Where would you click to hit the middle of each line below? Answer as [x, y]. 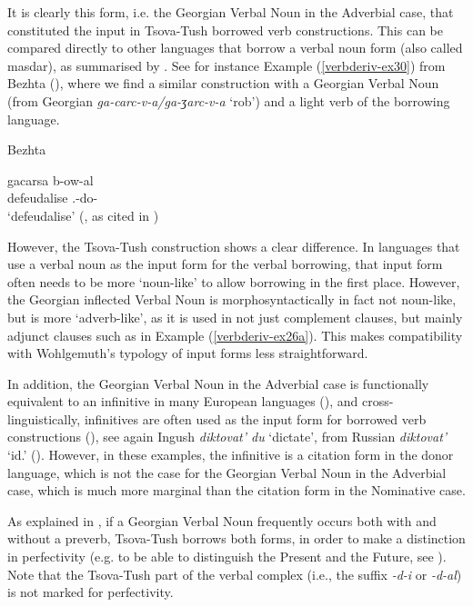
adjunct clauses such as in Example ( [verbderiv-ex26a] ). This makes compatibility [235, 335]
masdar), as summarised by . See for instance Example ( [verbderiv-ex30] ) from [226, 65]
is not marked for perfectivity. [91, 592]
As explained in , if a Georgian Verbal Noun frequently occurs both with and [222, 520]
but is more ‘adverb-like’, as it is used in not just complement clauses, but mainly [235, 317]
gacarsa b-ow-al [50, 179]
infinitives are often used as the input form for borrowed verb [255, 418]
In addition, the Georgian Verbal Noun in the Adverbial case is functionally [218, 383]
